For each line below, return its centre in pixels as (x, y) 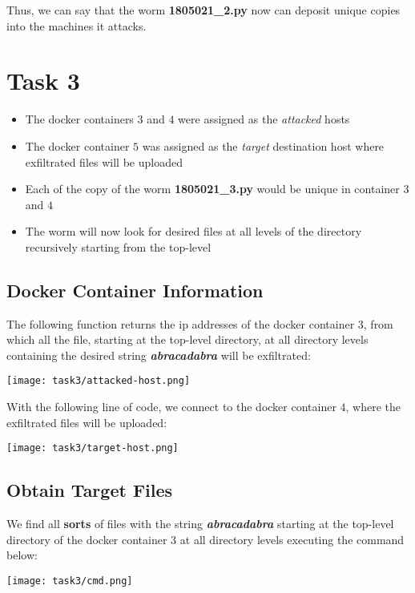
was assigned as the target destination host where (263, 145)
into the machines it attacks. (77, 25)
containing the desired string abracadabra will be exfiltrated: (159, 355)
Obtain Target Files (90, 490)
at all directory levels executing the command (292, 539)
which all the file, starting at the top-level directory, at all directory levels (187, 339)
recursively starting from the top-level (118, 246)
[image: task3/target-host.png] (93, 448)
